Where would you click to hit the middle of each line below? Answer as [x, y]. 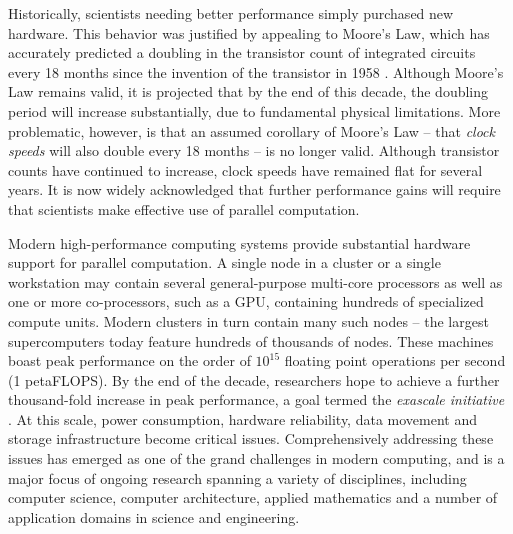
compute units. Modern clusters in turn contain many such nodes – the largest [248, 320]
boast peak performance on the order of [129, 360]
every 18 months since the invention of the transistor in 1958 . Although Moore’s [256, 71]
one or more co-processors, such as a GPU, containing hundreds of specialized [246, 301]
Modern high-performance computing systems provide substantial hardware [239, 242]
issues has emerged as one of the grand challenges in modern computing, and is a [256, 458]
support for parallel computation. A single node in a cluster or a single [224, 262]
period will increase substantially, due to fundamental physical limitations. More [254, 110]
